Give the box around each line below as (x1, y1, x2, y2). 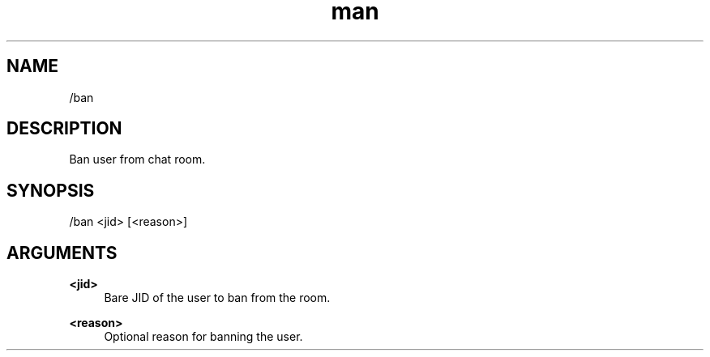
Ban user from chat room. (69, 152, 206, 167)
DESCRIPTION (6, 118, 122, 139)
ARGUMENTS (6, 242, 118, 263)
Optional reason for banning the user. (104, 329, 303, 344)
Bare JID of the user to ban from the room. (104, 291, 331, 305)
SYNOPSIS (6, 180, 95, 201)
